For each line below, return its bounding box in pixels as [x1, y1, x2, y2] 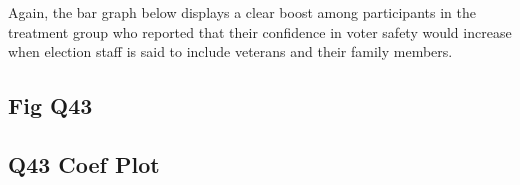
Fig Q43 [8, 90, 93, 121]
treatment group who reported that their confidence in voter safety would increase [8, 21, 512, 42]
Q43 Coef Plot [8, 148, 160, 179]
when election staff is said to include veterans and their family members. [8, 41, 453, 62]
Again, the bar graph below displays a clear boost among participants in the [8, 2, 476, 22]
